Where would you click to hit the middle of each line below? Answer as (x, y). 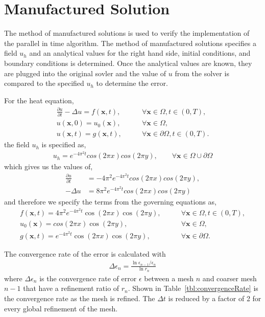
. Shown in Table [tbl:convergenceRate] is (193, 288)
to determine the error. (132, 83)
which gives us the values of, (49, 166)
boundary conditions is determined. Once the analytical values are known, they (128, 63)
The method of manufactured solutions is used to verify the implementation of (127, 33)
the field (17, 144)
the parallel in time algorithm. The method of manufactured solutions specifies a (130, 43)
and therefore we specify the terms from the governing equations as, (110, 201)
